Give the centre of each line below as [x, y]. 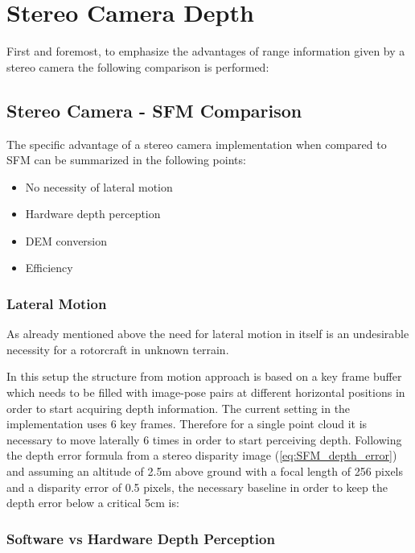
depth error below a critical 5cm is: [93, 503]
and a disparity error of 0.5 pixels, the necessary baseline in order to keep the [197, 487]
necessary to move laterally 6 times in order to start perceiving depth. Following [204, 439]
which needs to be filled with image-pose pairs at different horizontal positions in [206, 392]
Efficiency [49, 268]
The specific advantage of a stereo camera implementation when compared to [197, 144]
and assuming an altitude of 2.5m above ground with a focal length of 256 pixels [205, 471]
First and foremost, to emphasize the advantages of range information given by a [206, 51]
